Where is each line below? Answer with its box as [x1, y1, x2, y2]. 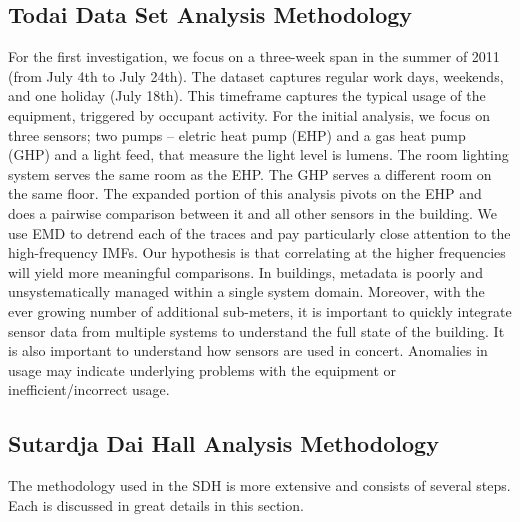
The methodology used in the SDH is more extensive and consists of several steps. [8, 475, 511, 496]
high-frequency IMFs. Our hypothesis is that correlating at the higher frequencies [8, 242, 506, 263]
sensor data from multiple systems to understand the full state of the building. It [8, 320, 505, 341]
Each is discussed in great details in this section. [8, 494, 304, 515]
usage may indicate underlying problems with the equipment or [8, 359, 397, 380]
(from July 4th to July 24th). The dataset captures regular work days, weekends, [8, 65, 504, 86]
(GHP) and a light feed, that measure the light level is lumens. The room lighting [8, 144, 509, 165]
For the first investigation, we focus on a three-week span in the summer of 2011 [8, 46, 500, 67]
